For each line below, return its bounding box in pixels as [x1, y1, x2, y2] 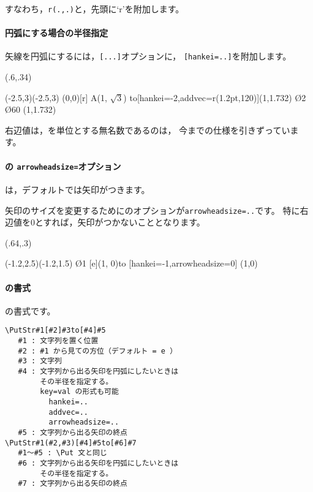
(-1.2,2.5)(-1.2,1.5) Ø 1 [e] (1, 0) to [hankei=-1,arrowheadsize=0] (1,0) [5, 257, 258, 270]
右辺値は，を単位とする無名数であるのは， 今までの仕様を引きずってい [5, 123, 290, 136]
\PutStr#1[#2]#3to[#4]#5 [5, 326, 106, 335]
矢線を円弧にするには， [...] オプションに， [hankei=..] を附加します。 [5, 50, 292, 62]
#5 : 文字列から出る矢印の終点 [18, 428, 127, 437]
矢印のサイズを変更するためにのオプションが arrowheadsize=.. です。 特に [5, 203, 300, 216]
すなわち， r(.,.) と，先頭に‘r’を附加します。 [5, 2, 184, 15]
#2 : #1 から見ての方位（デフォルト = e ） [18, 346, 178, 355]
